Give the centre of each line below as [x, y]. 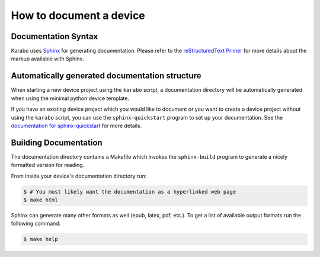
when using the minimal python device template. [70, 98]
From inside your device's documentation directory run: [79, 176]
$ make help [41, 239]
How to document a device [78, 15]
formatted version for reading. [48, 165]
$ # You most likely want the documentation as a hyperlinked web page [130, 192]
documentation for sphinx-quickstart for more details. [76, 126]
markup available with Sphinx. [47, 59]
